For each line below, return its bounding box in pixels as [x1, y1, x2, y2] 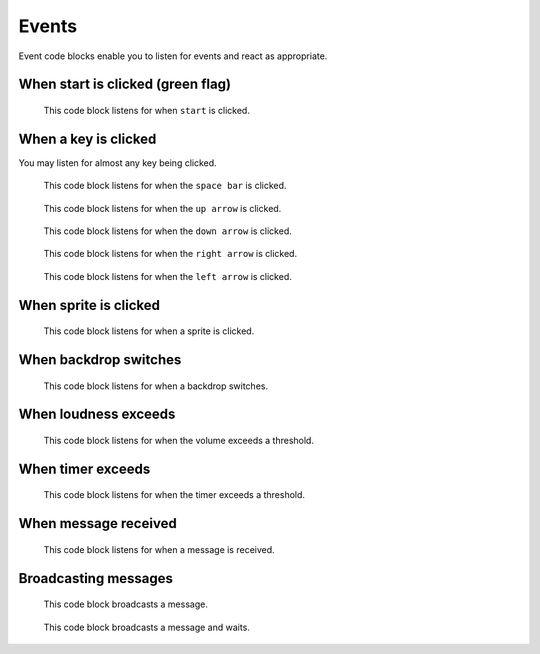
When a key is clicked [18, 130, 157, 147]
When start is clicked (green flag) [18, 76, 232, 93]
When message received [18, 515, 177, 532]
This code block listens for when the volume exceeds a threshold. [43, 435, 315, 447]
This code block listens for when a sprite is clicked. [43, 325, 255, 337]
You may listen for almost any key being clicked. [18, 156, 217, 169]
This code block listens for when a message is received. [43, 543, 275, 555]
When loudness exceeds [18, 406, 176, 423]
